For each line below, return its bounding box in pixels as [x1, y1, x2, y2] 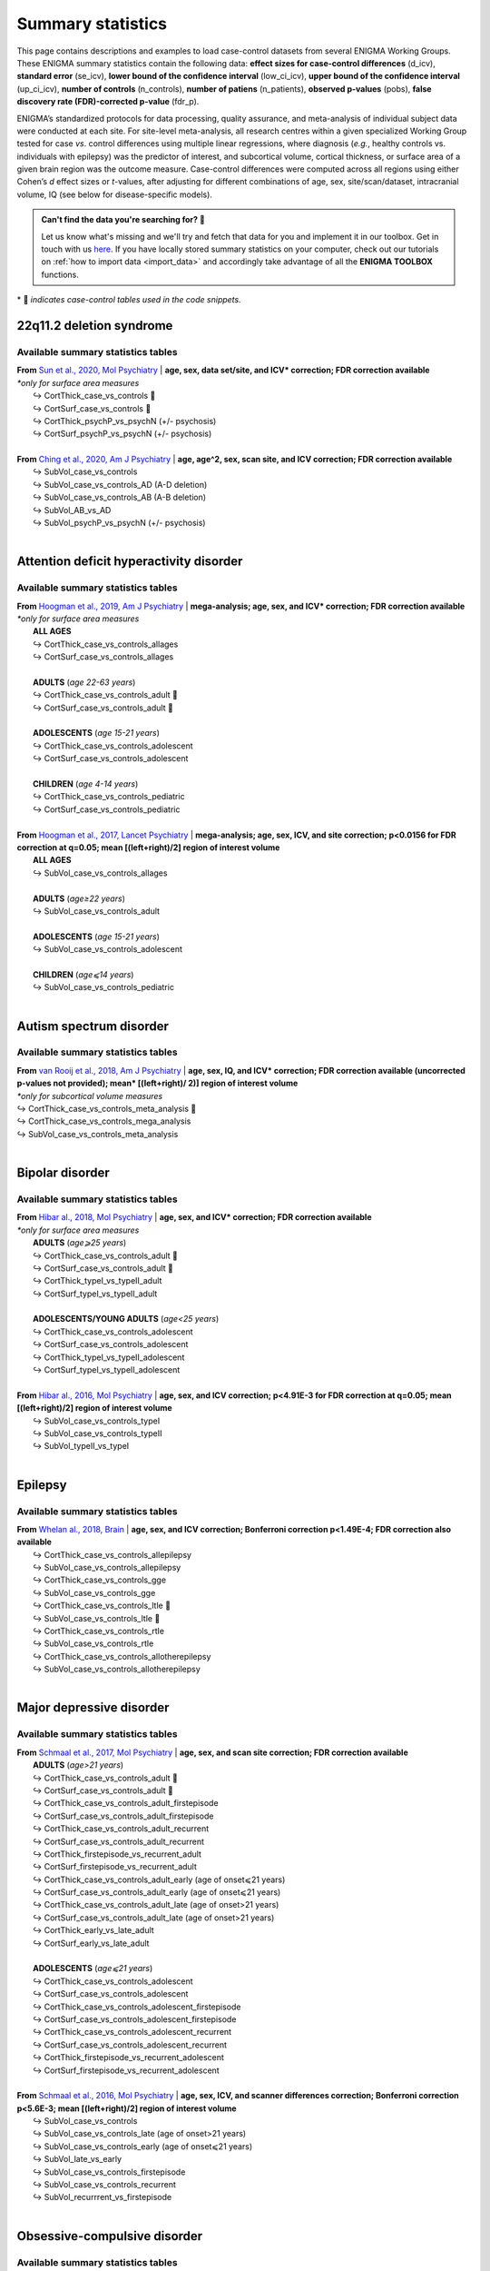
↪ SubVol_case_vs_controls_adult [33, 905, 161, 917]
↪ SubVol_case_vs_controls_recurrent [33, 2179, 176, 2190]
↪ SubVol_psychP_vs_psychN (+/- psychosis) [33, 518, 206, 529]
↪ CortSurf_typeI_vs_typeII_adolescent [33, 1364, 181, 1375]
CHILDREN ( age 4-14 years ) [33, 778, 139, 789]
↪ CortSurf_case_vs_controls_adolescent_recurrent [33, 2039, 227, 2050]
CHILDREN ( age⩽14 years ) [33, 968, 134, 980]
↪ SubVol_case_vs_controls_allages [33, 868, 168, 878]
